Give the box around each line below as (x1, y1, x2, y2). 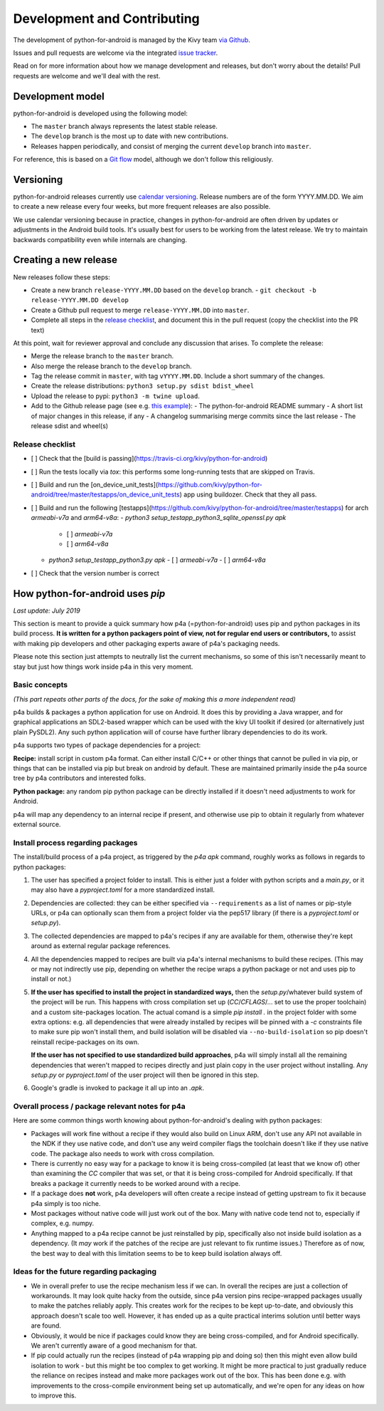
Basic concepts (13, 680, 68, 690)
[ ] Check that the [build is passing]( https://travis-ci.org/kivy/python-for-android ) (31, 454, 268, 463)
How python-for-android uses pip (13, 588, 166, 600)
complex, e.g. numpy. (31, 1219, 95, 1228)
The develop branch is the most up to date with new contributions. (31, 132, 229, 140)
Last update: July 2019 (13, 606, 81, 615)
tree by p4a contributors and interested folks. (13, 774, 146, 783)
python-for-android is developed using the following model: (13, 109, 188, 118)
